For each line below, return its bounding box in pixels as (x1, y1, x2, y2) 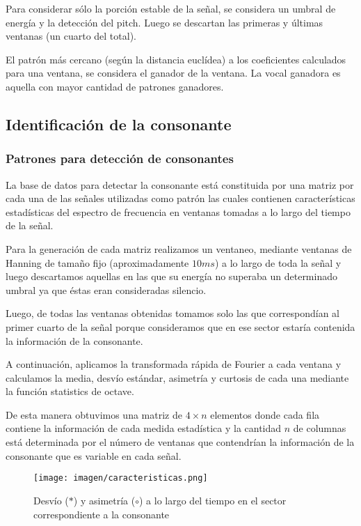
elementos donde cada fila (210, 407, 320, 421)
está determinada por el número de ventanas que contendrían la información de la (6, 435, 355, 449)
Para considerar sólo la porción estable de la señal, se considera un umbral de (6, 1, 336, 15)
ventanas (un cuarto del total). (6, 29, 136, 43)
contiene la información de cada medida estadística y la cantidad (6, 421, 282, 435)
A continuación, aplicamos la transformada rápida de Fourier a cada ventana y (6, 357, 342, 371)
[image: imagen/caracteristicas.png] (33, 473, 208, 484)
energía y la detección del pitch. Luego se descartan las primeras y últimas (6, 15, 323, 29)
